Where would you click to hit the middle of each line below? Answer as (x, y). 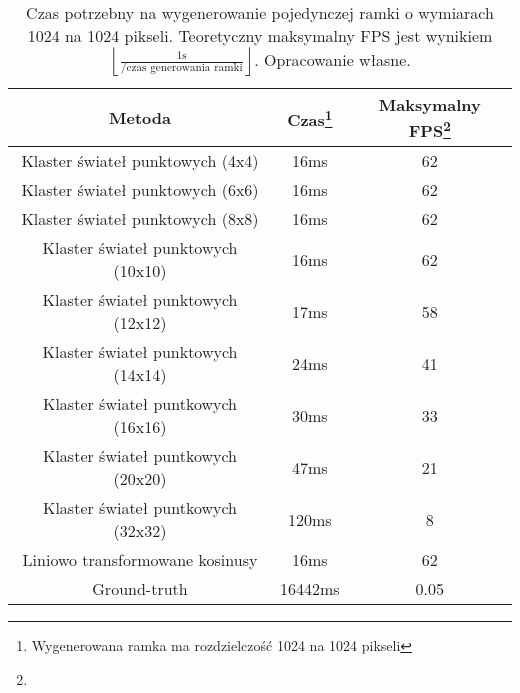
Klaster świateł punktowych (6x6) (140, 190)
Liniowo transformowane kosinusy (140, 560)
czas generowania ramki (184, 68)
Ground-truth (140, 589)
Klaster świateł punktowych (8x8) (140, 219)
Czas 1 (310, 117)
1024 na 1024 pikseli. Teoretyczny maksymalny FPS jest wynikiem (260, 35)
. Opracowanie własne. (332, 59)
